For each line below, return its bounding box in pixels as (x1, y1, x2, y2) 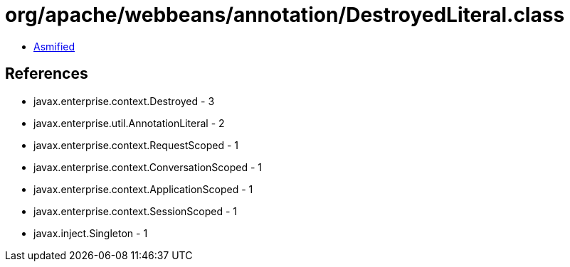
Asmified (33, 40, 75, 53)
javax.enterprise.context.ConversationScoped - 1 (33, 160, 263, 173)
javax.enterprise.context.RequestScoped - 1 (33, 138, 238, 151)
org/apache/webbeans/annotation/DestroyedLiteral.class (5, 3, 565, 27)
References (5, 65, 88, 83)
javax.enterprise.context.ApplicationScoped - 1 (33, 182, 253, 195)
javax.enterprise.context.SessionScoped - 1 (33, 205, 238, 217)
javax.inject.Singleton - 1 (33, 227, 148, 239)
